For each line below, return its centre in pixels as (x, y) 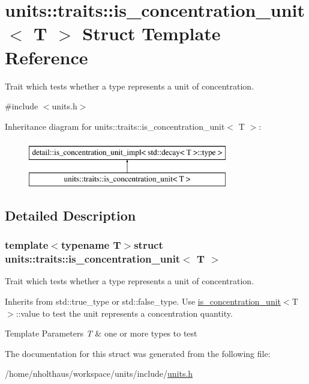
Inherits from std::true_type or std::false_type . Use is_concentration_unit (143, 301)
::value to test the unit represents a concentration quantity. (124, 313)
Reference (46, 57)
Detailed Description (70, 215)
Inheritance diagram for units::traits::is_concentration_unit (115, 126)
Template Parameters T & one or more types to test (101, 333)
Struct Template (151, 33)
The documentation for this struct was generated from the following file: (138, 353)
